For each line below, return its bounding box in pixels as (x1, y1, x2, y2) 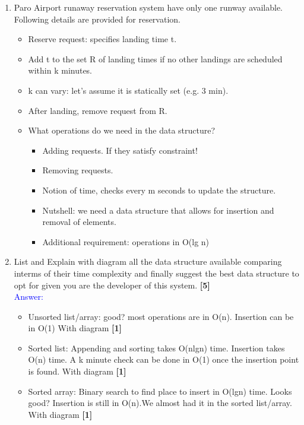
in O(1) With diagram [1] (28, 322, 122, 334)
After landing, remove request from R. (28, 104, 167, 116)
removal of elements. (42, 215, 116, 228)
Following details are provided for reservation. (14, 12, 180, 25)
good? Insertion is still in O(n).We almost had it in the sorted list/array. (28, 397, 292, 409)
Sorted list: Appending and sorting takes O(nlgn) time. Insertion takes (28, 341, 285, 354)
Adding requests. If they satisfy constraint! (42, 144, 198, 156)
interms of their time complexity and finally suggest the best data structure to (14, 267, 299, 279)
